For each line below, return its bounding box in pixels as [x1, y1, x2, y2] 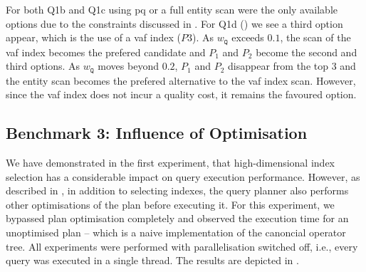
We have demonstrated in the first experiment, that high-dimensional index [6, 155, 335, 170]
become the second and [256, 44, 357, 59]
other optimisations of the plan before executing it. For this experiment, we [6, 197, 335, 211]
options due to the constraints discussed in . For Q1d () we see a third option [6, 16, 343, 31]
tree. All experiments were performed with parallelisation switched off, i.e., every [6, 239, 358, 253]
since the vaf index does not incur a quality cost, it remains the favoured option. [6, 87, 357, 102]
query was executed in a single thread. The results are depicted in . [6, 253, 299, 268]
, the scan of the [280, 30, 351, 45]
